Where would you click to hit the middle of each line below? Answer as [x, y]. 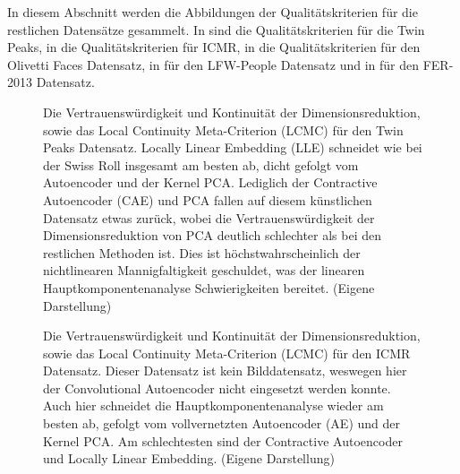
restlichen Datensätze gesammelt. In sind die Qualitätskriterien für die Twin [216, 29]
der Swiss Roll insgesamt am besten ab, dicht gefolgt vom [201, 164]
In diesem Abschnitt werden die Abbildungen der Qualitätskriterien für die [213, 12]
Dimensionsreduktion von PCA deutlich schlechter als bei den [212, 235]
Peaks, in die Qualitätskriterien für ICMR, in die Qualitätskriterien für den [214, 47]
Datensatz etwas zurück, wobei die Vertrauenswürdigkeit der [209, 217]
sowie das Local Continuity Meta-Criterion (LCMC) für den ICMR [227, 353]
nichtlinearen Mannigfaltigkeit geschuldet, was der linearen [204, 270]
